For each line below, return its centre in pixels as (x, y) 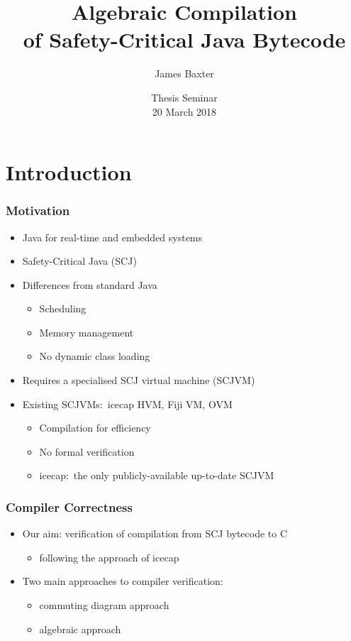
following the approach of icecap (109, 557)
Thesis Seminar (184, 97)
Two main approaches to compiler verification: (123, 581)
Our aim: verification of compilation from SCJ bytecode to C (155, 533)
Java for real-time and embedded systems (112, 237)
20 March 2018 (184, 111)
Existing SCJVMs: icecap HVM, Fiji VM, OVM (127, 404)
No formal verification (87, 451)
